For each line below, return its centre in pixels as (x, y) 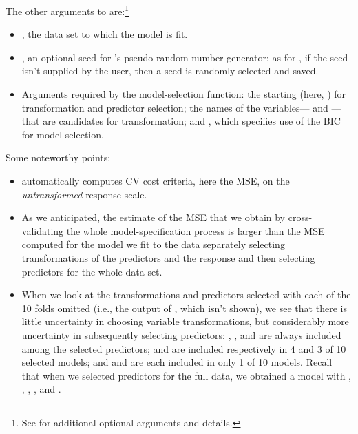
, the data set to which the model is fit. (105, 34)
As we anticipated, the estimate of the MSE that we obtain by (154, 217)
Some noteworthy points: (58, 157)
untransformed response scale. (84, 194)
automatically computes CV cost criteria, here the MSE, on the (156, 180)
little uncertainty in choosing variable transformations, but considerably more (185, 321)
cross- (300, 217)
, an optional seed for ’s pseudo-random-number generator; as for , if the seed (185, 57)
